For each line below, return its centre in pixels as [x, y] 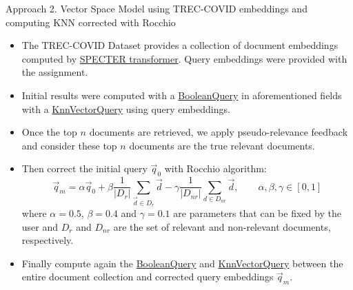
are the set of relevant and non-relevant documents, [222, 226]
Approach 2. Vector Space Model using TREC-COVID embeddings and [157, 8]
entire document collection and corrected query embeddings [148, 277]
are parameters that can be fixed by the [257, 213]
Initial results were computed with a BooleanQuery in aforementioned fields [182, 95]
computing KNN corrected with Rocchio [91, 22]
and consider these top [69, 145]
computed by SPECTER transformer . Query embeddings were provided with [184, 58]
